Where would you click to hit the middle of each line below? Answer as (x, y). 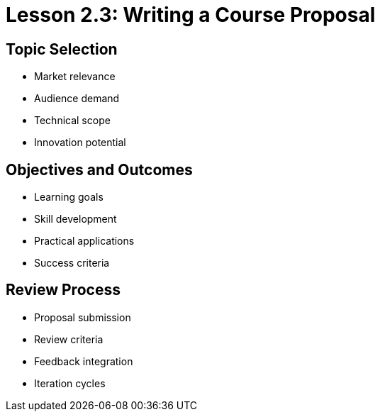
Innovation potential (80, 143)
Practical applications (84, 241)
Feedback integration (84, 361)
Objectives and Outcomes (99, 169)
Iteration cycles (70, 383)
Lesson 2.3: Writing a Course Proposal (191, 15)
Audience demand (77, 99)
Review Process (63, 290)
